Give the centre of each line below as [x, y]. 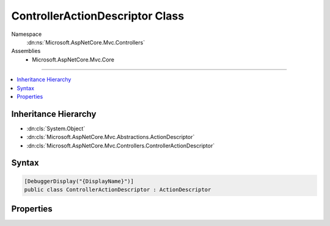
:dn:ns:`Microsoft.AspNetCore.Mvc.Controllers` [86, 42]
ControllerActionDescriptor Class [98, 16]
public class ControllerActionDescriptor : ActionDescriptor [118, 189]
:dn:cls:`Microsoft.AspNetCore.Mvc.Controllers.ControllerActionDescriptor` [121, 146]
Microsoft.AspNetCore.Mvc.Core [73, 59]
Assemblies [26, 51]
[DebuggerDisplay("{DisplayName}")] [79, 181]
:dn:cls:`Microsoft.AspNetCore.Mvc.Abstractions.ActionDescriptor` [111, 137]
